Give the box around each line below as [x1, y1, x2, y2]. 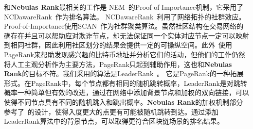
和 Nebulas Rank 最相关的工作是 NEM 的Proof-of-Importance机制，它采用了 [4, 2, 244, 12]
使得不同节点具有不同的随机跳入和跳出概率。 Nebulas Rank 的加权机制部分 [4, 97, 243, 107]
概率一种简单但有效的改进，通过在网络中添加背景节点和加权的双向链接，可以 [4, 87, 249, 97]
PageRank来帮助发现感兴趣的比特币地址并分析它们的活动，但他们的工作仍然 [4, 49, 245, 59]
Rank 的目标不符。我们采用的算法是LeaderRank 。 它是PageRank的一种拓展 [4, 68, 244, 79]
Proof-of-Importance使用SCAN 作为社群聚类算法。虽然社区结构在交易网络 [4, 21, 237, 31]
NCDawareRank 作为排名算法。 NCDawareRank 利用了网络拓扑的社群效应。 [4, 11, 246, 21]
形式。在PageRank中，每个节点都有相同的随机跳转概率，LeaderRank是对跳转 [4, 78, 247, 88]
